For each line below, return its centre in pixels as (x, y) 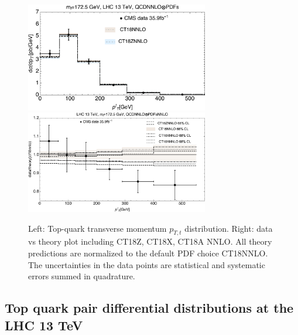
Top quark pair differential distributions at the (149, 308)
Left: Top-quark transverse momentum (97, 228)
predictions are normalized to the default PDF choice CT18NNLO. (148, 253)
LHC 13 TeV (44, 325)
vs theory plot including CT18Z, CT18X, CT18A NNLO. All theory (150, 241)
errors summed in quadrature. (82, 276)
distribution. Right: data (229, 228)
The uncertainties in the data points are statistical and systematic (147, 264)
